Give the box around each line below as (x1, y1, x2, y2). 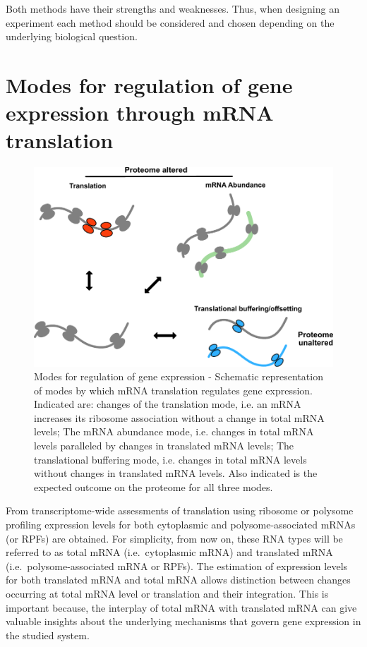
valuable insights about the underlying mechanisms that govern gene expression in (6, 614, 361, 629)
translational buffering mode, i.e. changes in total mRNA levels (34, 452, 307, 466)
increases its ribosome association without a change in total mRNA (34, 410, 325, 425)
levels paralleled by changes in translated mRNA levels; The (34, 438, 294, 453)
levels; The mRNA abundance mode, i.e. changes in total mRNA (34, 424, 314, 439)
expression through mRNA (6, 98, 274, 127)
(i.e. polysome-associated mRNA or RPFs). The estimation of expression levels (6, 558, 348, 573)
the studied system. (6, 627, 90, 642)
